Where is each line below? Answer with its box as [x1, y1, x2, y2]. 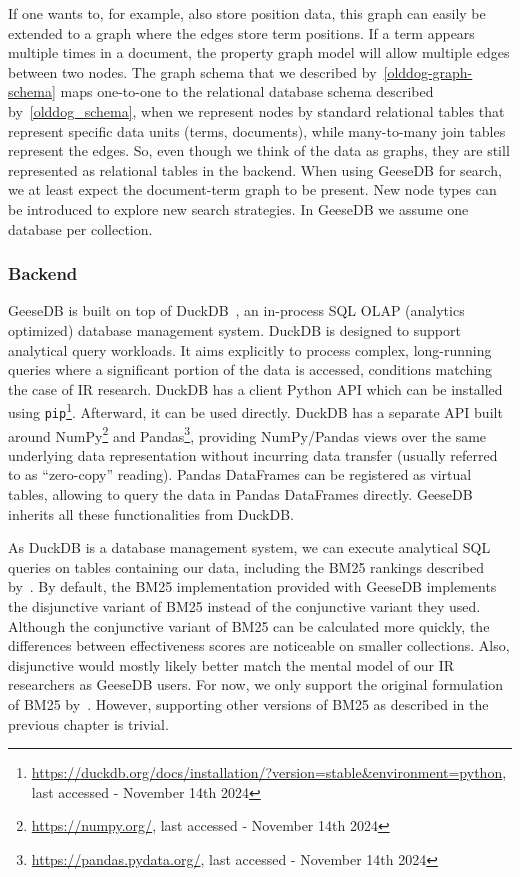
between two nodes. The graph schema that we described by [8, 61, 377, 82]
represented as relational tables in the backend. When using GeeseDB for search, [8, 159, 502, 180]
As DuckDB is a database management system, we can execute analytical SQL [8, 537, 491, 558]
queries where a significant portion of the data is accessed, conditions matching [8, 359, 492, 380]
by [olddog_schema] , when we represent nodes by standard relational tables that [8, 100, 505, 121]
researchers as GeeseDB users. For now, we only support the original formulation [8, 674, 504, 695]
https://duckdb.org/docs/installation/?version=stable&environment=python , [31, 762, 507, 783]
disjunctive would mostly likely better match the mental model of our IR [8, 654, 455, 675]
